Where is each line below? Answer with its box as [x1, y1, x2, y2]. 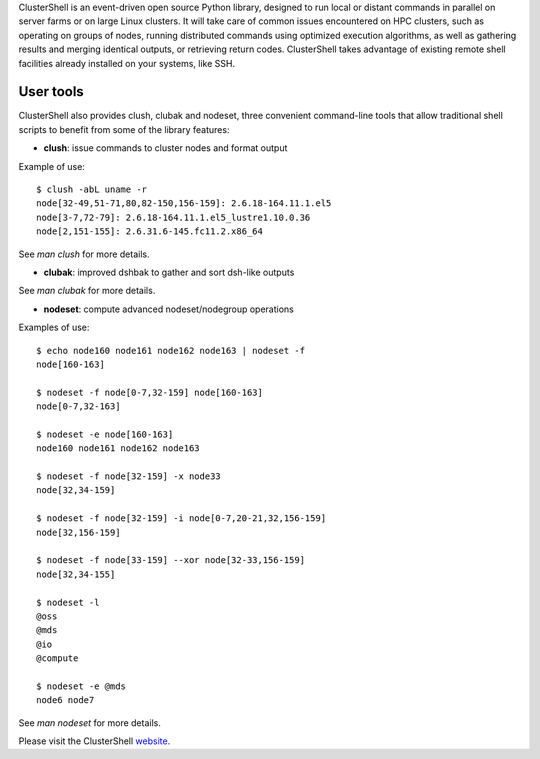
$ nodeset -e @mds [36, 680, 127, 692]
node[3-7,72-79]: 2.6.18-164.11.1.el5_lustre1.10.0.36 [36, 211, 311, 223]
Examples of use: [18, 321, 90, 334]
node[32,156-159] [36, 526, 121, 538]
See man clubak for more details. [18, 285, 156, 297]
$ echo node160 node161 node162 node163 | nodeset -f [36, 345, 305, 356]
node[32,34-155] [36, 568, 116, 580]
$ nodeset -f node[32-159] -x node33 [36, 471, 222, 482]
